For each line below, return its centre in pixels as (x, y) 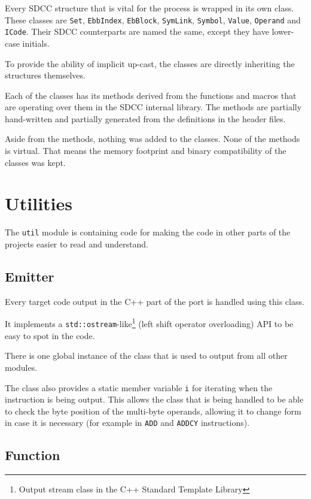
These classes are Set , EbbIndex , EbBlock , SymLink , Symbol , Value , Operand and (153, 19)
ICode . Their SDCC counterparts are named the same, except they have (137, 31)
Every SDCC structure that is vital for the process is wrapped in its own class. (150, 8)
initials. (36, 43)
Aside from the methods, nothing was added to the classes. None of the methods (153, 139)
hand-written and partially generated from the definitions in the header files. (145, 118)
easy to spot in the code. (50, 335)
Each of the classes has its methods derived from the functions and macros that (151, 95)
